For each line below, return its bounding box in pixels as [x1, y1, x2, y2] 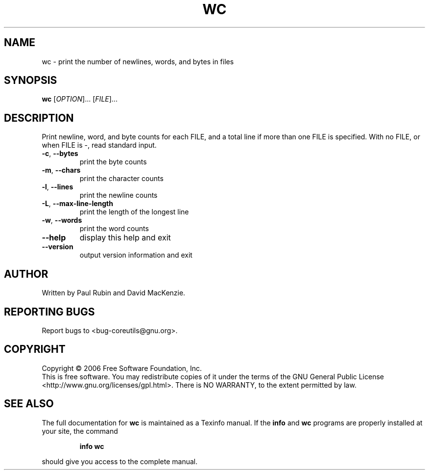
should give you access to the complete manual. [42, 457, 198, 466]
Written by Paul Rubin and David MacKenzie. [42, 289, 186, 297]
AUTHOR [4, 267, 48, 280]
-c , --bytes [42, 149, 78, 158]
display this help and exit [79, 233, 171, 243]
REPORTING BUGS [4, 305, 95, 318]
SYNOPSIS [4, 74, 57, 87]
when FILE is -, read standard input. [42, 141, 157, 150]
